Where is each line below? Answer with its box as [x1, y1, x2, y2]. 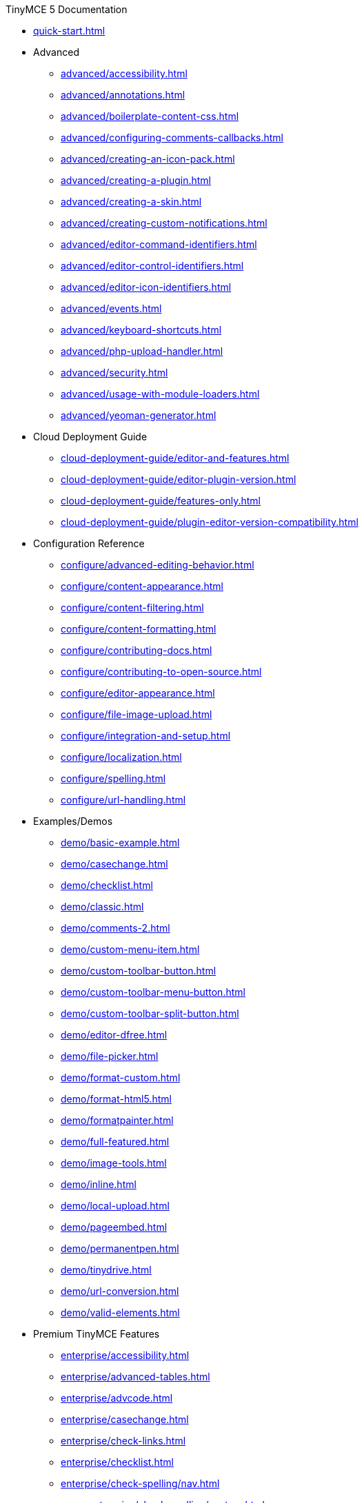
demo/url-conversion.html [61, 1285, 179, 1297]
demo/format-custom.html [61, 1072, 181, 1083]
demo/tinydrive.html [61, 1264, 152, 1276]
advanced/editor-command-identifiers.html [61, 238, 257, 250]
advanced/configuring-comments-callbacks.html [61, 132, 283, 143]
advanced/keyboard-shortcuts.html [61, 324, 222, 336]
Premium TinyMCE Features [33, 1328, 160, 1340]
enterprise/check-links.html [61, 1435, 186, 1446]
